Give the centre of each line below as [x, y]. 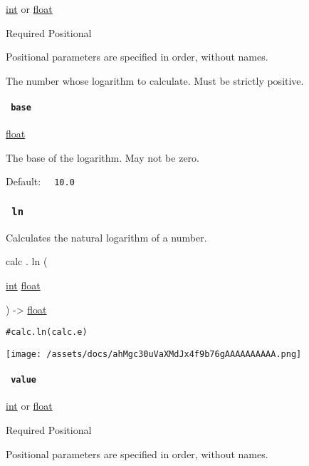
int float [23, 285]
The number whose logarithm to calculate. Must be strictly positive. [155, 80]
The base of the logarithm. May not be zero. [103, 157]
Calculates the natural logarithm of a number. [106, 237]
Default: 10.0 [40, 181]
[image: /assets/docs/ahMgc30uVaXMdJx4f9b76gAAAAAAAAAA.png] [154, 354]
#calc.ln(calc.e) [47, 332]
